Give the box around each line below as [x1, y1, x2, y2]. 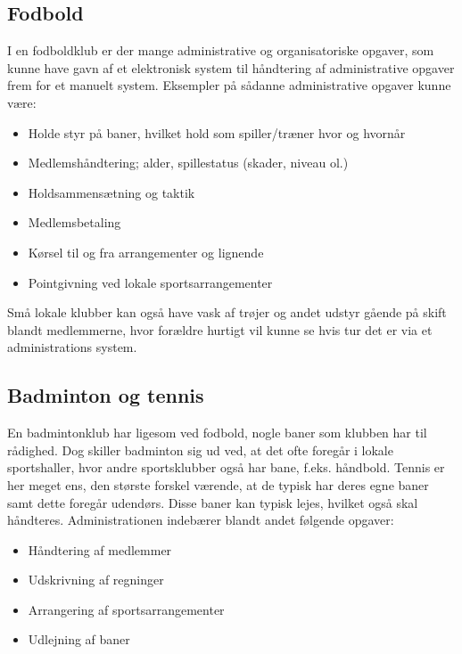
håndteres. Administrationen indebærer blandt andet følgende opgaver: [7, 511, 394, 529]
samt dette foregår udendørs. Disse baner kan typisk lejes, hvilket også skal [7, 493, 418, 511]
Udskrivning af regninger [28, 570, 164, 589]
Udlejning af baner [28, 630, 130, 649]
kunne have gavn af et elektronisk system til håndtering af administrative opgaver [7, 58, 455, 77]
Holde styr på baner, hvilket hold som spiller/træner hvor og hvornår [28, 123, 406, 142]
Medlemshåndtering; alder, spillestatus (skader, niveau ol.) [28, 153, 349, 172]
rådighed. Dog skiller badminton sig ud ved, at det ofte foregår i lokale [7, 440, 393, 459]
